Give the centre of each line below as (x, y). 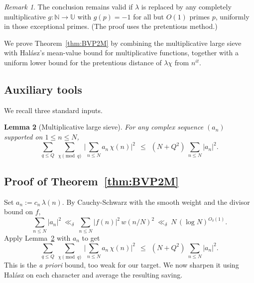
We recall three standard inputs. (53, 110)
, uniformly (232, 16)
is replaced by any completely (186, 6)
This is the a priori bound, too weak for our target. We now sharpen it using (122, 264)
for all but (149, 16)
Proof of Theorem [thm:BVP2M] (91, 181)
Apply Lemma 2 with (37, 237)
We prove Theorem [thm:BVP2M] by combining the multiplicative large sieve (123, 43)
